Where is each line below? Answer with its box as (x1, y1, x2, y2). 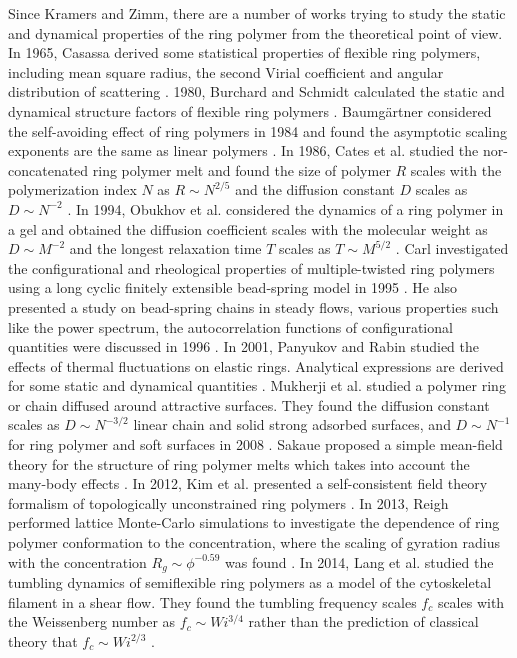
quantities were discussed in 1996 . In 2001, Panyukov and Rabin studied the (8, 336, 479, 357)
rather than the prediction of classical (248, 611, 479, 632)
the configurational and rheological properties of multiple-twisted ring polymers (8, 257, 495, 278)
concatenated (8, 159, 89, 180)
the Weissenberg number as (8, 611, 176, 632)
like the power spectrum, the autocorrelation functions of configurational (8, 316, 453, 337)
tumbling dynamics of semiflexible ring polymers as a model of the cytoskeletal (8, 572, 492, 593)
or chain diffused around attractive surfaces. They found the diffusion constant (8, 394, 490, 415)
